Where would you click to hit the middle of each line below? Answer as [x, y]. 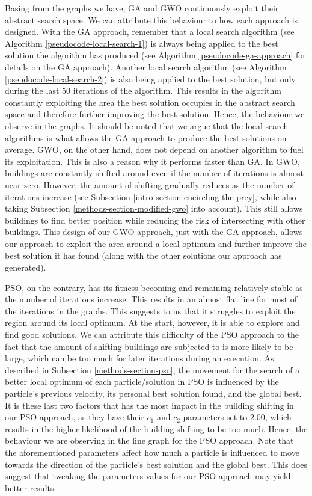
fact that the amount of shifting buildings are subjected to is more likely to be [149, 346]
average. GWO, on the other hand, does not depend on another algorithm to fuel [154, 149]
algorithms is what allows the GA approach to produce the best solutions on [146, 137]
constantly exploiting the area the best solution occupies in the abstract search [150, 102]
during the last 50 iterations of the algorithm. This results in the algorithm [143, 90]
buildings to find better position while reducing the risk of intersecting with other [155, 220]
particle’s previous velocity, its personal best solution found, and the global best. [153, 393]
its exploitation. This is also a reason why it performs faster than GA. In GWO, [152, 161]
